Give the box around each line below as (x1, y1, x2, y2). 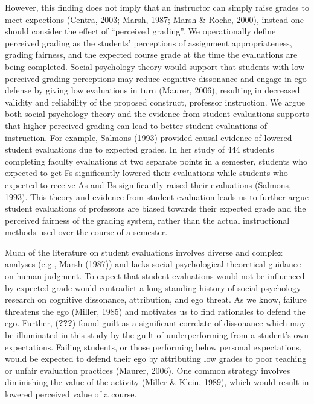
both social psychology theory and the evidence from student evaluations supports (5, 107, 309, 120)
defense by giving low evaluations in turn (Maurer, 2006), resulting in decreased (5, 84, 300, 96)
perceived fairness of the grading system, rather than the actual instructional (5, 213, 290, 226)
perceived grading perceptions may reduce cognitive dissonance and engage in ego (5, 72, 307, 84)
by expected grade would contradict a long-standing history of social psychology (5, 281, 301, 294)
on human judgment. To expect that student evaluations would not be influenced (5, 270, 305, 282)
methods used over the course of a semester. (5, 226, 168, 238)
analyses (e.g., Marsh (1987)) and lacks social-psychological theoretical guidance (5, 257, 301, 270)
